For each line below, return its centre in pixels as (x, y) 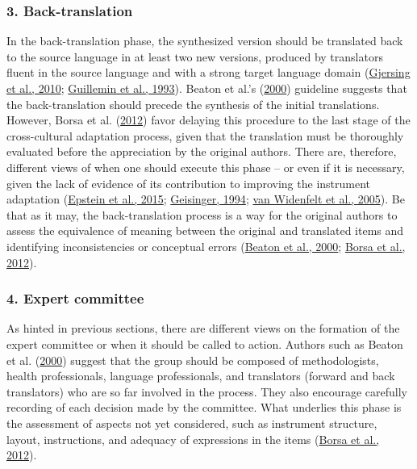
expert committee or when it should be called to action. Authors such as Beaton (205, 343)
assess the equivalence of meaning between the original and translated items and (205, 230)
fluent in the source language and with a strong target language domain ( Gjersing (208, 72)
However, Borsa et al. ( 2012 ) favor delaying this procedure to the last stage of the (208, 120)
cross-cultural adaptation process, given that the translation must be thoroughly (205, 135)
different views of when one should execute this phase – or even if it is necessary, (206, 167)
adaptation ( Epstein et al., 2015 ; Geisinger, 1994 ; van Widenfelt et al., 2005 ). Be (206, 199)
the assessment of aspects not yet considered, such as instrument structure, (192, 423)
